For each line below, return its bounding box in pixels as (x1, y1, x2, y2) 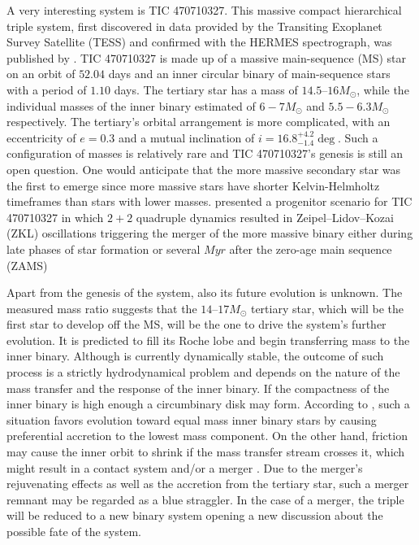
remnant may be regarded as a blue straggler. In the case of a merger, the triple (6, 490, 404, 508)
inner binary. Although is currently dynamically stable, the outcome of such (6, 347, 384, 364)
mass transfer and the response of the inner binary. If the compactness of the (6, 379, 390, 396)
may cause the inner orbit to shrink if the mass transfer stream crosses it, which (6, 443, 405, 460)
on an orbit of (6, 65, 76, 82)
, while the (356, 81, 409, 98)
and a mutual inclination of (119, 129, 255, 146)
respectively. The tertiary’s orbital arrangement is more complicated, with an (6, 113, 391, 130)
